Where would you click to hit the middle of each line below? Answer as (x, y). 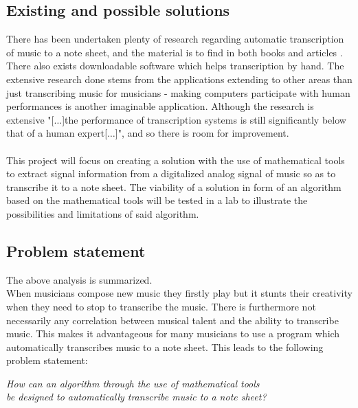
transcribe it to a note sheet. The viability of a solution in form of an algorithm (174, 186)
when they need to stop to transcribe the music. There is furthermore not (161, 306)
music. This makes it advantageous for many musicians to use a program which (173, 333)
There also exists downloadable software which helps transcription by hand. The (175, 66)
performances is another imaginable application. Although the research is (160, 106)
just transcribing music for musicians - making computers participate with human (178, 92)
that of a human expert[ (57, 133)
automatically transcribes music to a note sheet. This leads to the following (165, 347)
